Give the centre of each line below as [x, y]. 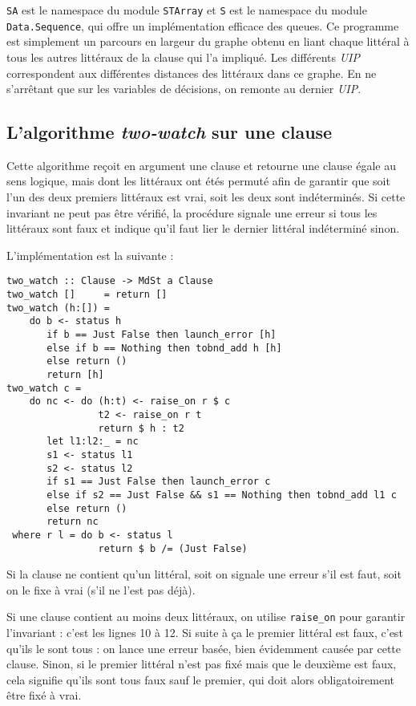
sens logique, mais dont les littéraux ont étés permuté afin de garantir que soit [198, 181]
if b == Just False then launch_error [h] [162, 335]
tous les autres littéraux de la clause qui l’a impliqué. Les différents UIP [183, 57]
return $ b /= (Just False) [173, 548]
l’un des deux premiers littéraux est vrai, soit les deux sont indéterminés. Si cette [206, 197]
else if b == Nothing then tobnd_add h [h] [164, 348]
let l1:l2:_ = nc [93, 442]
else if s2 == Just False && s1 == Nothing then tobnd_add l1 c [222, 495]
